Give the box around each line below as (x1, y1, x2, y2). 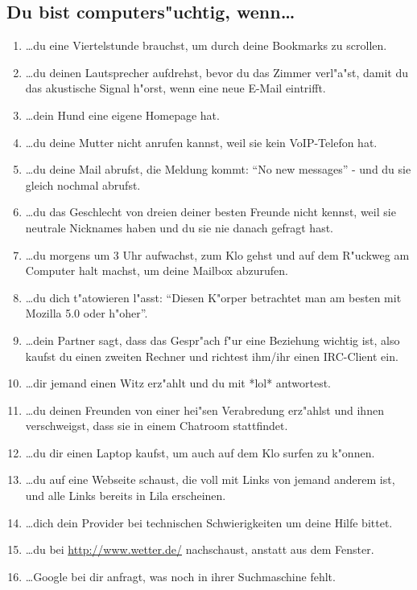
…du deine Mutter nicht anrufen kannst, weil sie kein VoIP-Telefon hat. (25, 133, 378, 150)
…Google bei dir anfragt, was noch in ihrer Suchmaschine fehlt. (25, 567, 336, 584)
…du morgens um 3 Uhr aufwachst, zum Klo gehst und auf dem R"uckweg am (25, 246, 410, 263)
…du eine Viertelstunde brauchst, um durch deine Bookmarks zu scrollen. (25, 37, 387, 54)
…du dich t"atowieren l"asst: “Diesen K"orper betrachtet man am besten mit (25, 289, 402, 305)
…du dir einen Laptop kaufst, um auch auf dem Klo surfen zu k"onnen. (25, 444, 375, 461)
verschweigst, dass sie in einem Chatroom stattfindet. (25, 417, 288, 434)
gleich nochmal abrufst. (25, 176, 141, 193)
